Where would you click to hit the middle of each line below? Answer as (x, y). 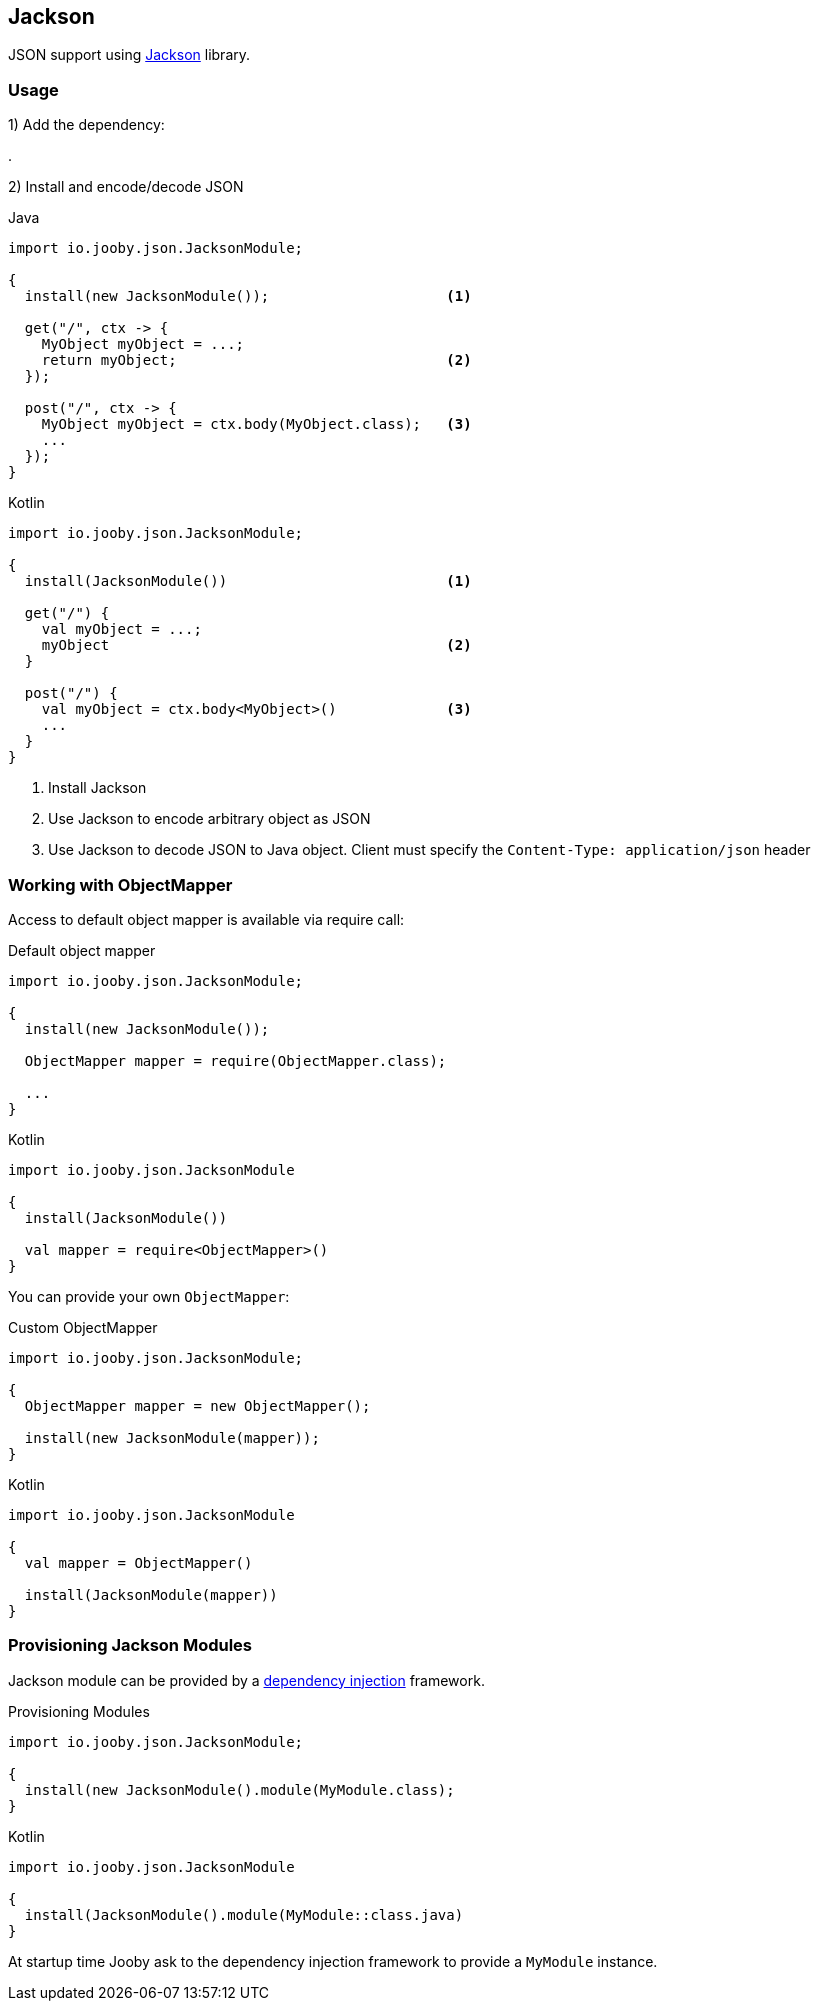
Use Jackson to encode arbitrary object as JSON (209, 819)
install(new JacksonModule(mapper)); (172, 1437)
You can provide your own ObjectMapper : (149, 1296)
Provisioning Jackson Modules (130, 1645)
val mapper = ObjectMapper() (138, 1562)
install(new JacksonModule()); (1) (248, 296)
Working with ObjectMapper (120, 884)
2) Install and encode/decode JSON (126, 187)
